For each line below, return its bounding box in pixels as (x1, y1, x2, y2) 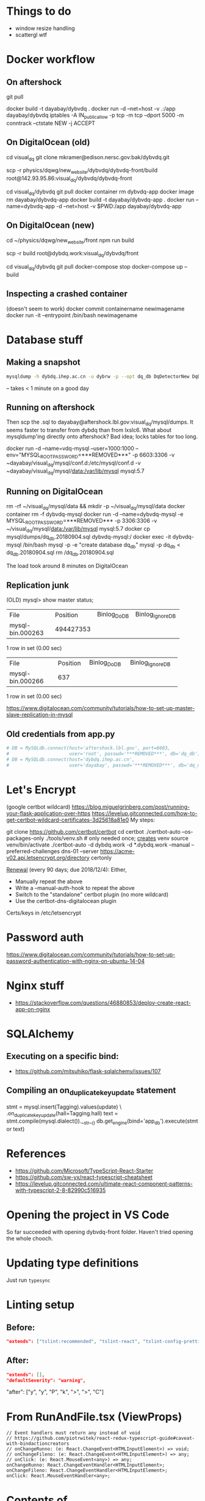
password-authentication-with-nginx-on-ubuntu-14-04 (6, 957, 145, 965)
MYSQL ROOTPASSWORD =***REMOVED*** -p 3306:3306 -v (6, 517, 157, 526)
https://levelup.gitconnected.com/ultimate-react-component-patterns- (15, 1180, 193, 1188)
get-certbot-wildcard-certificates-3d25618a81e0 (6, 816, 129, 823)
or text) (6, 1125, 25, 1133)
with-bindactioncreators (6, 1440, 70, 1447)
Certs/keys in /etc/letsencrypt (6, 909, 81, 916)
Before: (6, 1322, 35, 1333)
